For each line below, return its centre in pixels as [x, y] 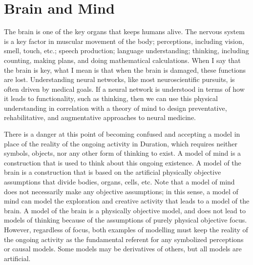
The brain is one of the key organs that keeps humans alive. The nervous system [124, 31]
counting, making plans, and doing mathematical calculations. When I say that [122, 60]
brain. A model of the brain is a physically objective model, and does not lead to [125, 210]
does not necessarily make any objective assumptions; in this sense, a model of [121, 191]
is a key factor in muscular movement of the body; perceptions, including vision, [124, 41]
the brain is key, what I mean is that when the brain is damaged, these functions [125, 70]
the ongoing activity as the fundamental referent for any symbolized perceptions [124, 239]
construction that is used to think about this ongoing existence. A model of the [123, 162]
